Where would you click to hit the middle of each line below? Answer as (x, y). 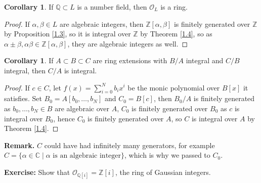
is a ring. (174, 7)
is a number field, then (112, 7)
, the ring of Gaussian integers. (163, 172)
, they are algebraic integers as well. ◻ (128, 43)
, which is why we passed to (167, 155)
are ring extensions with (130, 60)
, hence (64, 118)
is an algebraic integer (87, 156)
